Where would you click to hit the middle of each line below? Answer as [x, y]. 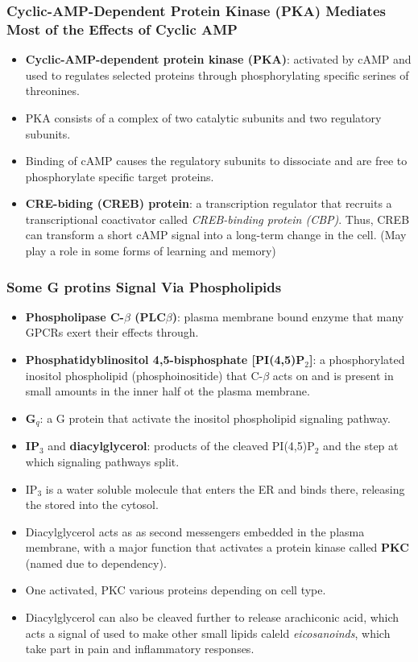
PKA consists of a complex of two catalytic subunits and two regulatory [203, 117]
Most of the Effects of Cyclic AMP [122, 29]
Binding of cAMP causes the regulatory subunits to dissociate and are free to [216, 161]
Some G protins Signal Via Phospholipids [144, 286]
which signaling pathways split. [102, 461]
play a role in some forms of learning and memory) [151, 251]
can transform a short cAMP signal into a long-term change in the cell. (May [216, 235]
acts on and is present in [333, 375]
